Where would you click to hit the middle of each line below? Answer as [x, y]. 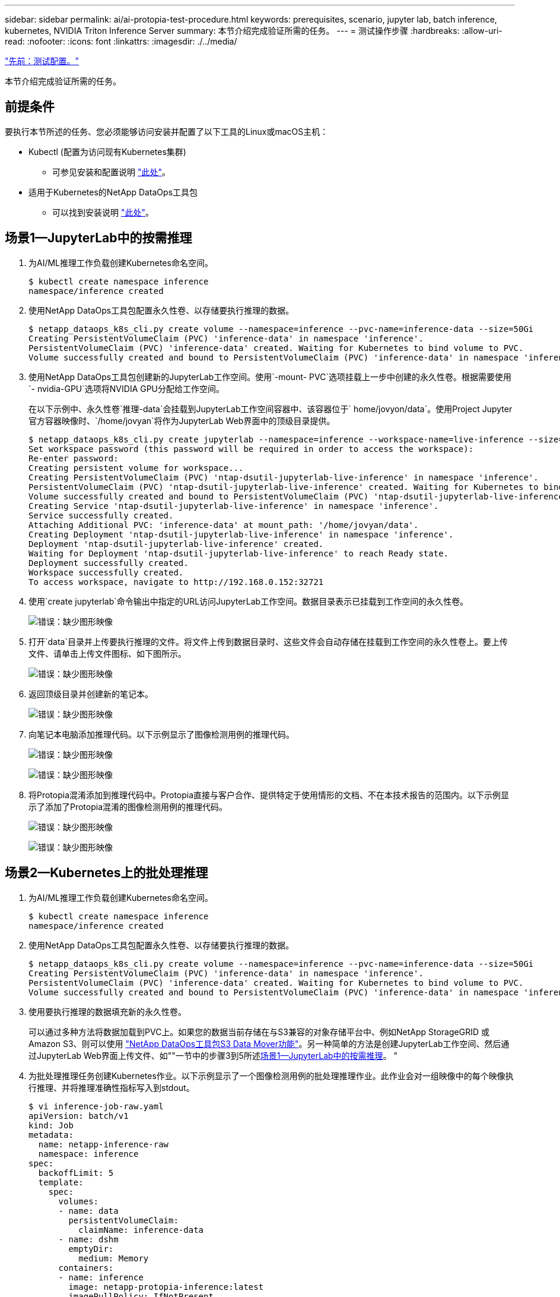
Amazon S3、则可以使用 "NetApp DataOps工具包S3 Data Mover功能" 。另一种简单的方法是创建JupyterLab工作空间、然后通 [269, 1043]
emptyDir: [91, 1249]
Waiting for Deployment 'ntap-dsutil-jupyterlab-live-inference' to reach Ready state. [239, 553]
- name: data [88, 1211]
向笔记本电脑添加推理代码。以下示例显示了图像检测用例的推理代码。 [161, 734]
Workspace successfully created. [106, 572]
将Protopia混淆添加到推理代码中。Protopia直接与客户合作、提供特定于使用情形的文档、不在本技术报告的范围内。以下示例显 [269, 795]
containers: [86, 1268]
